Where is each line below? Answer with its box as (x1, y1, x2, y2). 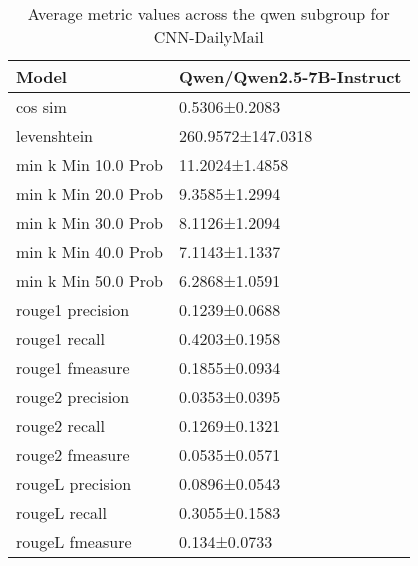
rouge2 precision (16, 385, 130, 408)
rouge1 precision (16, 298, 130, 321)
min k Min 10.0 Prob (16, 153, 163, 176)
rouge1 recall (16, 327, 105, 350)
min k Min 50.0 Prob (16, 269, 163, 292)
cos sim (16, 95, 67, 118)
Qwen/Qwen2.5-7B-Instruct (178, 65, 402, 88)
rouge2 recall (16, 414, 105, 437)
